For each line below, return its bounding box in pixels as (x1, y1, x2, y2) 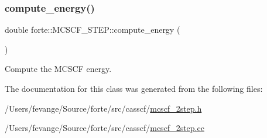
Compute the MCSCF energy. (5, 63, 112, 75)
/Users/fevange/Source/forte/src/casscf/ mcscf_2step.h (5, 102, 202, 114)
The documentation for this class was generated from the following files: (5, 82, 263, 94)
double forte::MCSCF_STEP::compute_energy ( (5, 23, 180, 36)
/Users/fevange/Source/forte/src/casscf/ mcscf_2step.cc (5, 122, 204, 134)
